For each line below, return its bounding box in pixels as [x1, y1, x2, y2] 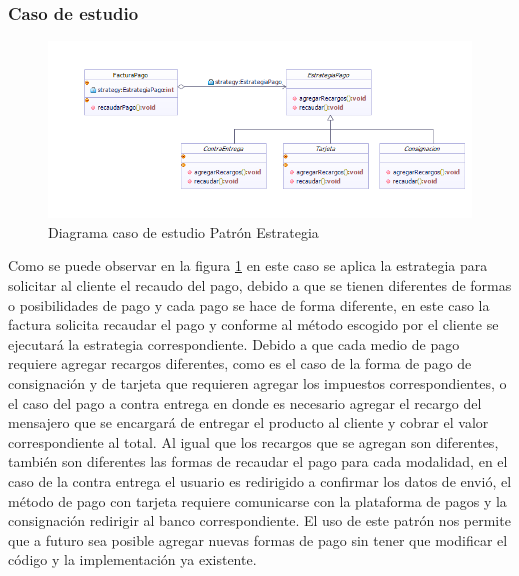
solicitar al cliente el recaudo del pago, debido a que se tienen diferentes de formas [8, 275, 512, 296]
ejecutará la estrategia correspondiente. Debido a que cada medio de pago [8, 333, 460, 354]
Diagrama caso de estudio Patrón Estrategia [48, 221, 319, 242]
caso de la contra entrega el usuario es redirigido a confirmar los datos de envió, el [8, 471, 512, 492]
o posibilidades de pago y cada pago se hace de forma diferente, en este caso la [8, 294, 490, 315]
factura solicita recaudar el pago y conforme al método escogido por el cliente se [8, 314, 499, 335]
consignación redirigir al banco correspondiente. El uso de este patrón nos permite [8, 510, 511, 531]
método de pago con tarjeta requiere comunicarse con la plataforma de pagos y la [8, 490, 507, 511]
